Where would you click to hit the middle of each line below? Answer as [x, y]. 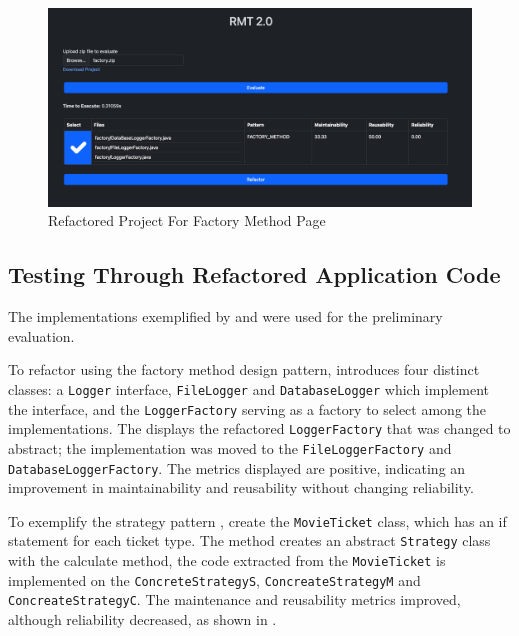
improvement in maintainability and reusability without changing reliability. [241, 487]
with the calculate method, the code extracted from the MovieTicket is [227, 560]
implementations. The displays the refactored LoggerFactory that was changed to [259, 428]
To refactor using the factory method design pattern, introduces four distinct [244, 369]
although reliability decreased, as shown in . [142, 619]
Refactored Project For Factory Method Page [187, 220]
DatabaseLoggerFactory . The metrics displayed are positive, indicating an [237, 467]
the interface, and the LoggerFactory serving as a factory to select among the [247, 408]
